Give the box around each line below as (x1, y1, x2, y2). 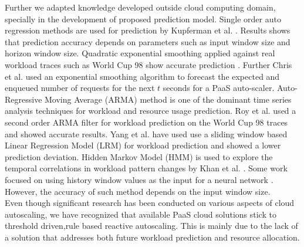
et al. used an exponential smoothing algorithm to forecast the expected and (5, 70, 280, 82)
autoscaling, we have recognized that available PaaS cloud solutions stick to (5, 208, 276, 220)
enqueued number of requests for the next (5, 82, 155, 94)
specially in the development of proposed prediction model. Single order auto (5, 12, 281, 25)
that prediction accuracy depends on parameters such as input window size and (5, 35, 291, 48)
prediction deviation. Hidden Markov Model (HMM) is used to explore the (5, 150, 273, 163)
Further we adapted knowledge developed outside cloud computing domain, (5, 1, 276, 13)
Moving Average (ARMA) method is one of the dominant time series (45, 93, 292, 105)
